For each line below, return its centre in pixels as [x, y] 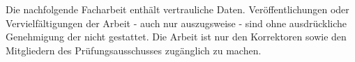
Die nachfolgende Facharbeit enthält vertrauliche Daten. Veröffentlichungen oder [177, 9]
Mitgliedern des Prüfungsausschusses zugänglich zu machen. [134, 50]
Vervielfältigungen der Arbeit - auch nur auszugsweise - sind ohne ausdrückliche [176, 23]
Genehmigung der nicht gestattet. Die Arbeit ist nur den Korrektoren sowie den [176, 37]
